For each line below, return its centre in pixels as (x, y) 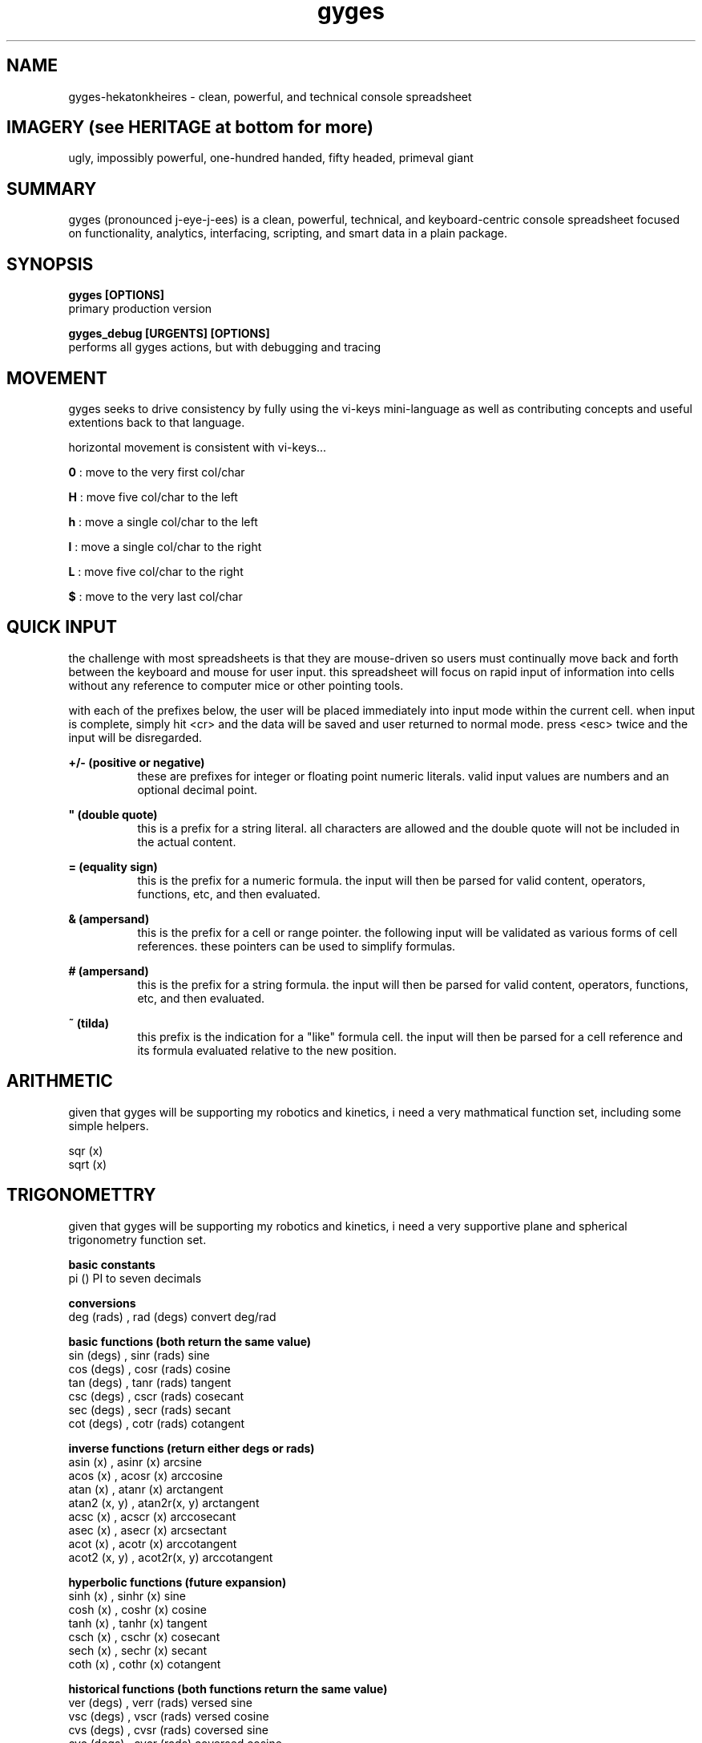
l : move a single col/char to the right (165, 546)
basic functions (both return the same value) (190, 1341)
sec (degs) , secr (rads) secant (149, 1409)
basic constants (112, 1264)
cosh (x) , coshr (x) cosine (137, 1609)
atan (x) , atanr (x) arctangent (146, 1489)
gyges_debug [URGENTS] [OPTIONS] (169, 334)
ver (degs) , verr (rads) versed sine (161, 1702)
